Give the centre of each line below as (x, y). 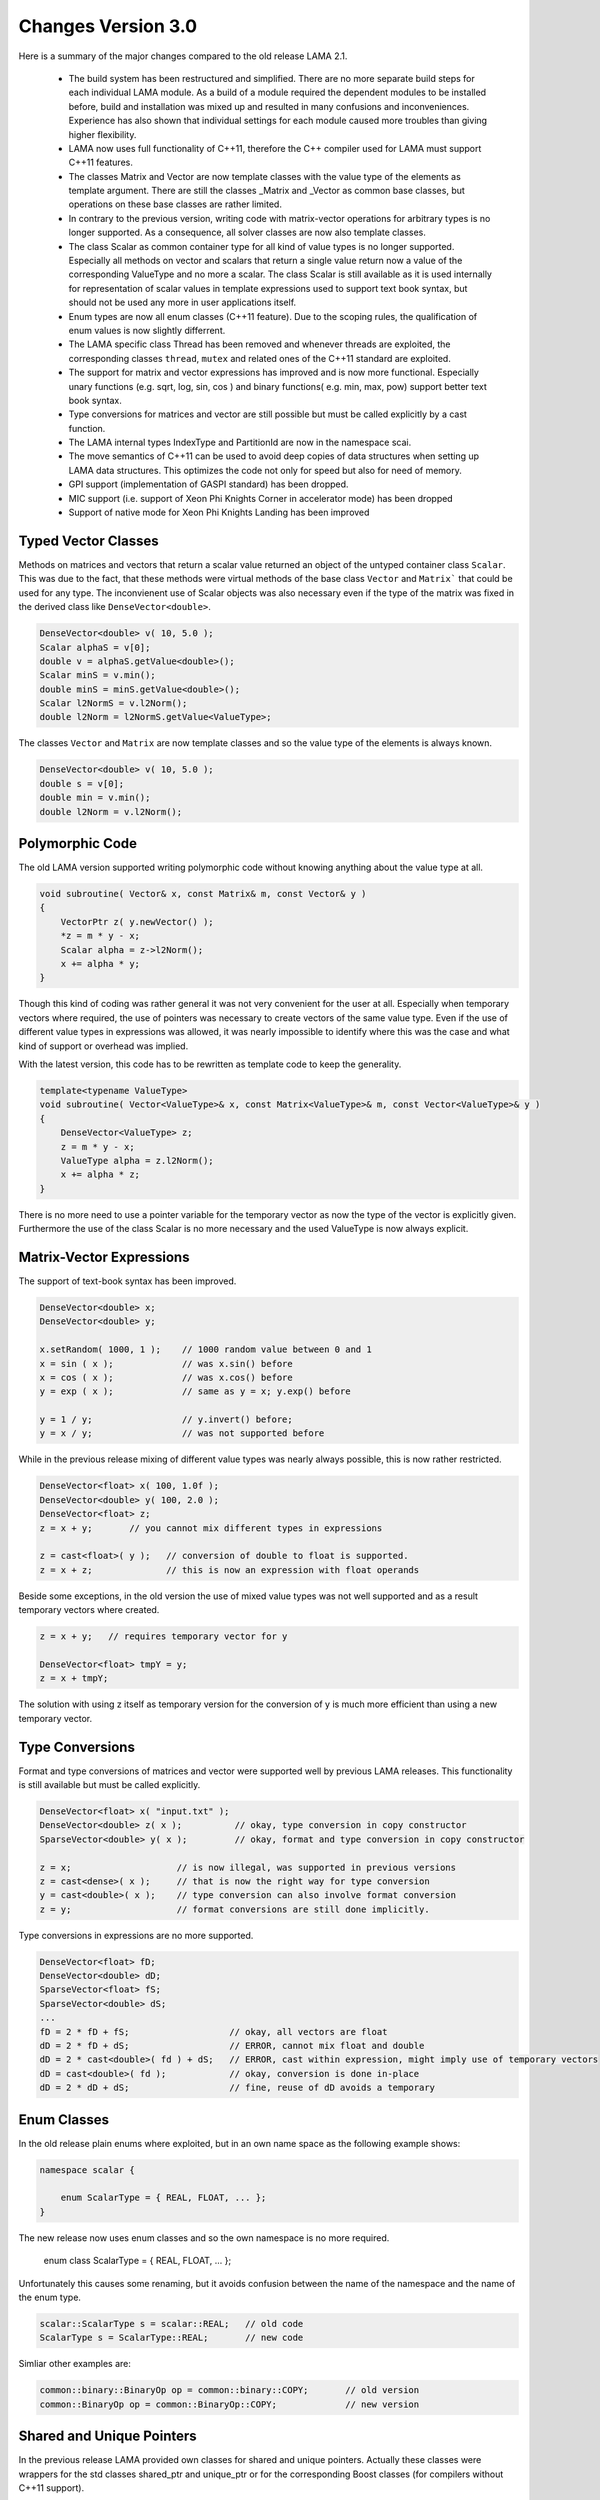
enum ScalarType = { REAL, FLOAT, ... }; (163, 2198)
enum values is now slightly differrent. (147, 330)
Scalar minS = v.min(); (98, 675)
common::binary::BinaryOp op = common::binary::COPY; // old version (229, 2390)
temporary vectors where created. (89, 1610)
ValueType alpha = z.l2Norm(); (137, 1160)
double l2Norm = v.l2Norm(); (111, 811)
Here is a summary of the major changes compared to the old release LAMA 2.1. (183, 56)
